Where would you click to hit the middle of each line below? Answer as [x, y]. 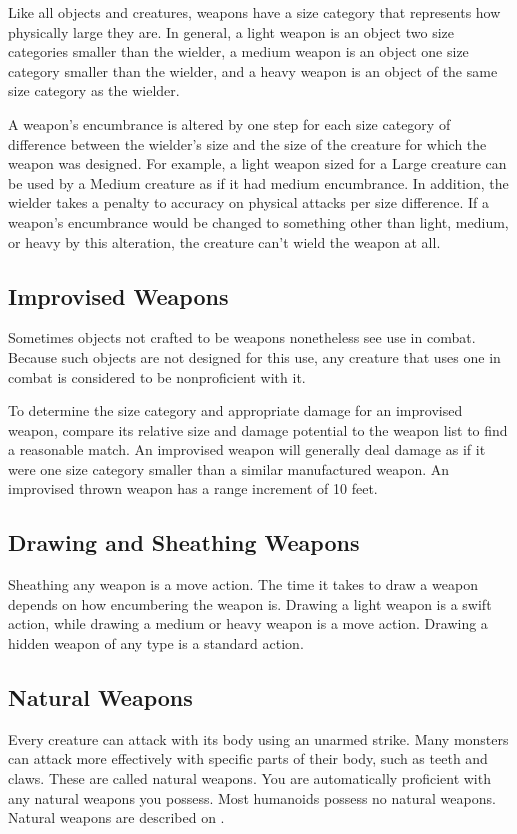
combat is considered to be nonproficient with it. [157, 376]
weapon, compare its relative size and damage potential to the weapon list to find [258, 429]
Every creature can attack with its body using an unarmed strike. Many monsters [258, 738]
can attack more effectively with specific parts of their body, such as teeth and [248, 758]
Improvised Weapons [118, 295]
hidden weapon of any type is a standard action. [156, 643]
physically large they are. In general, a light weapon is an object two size [231, 31]
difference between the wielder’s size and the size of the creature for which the [247, 143]
